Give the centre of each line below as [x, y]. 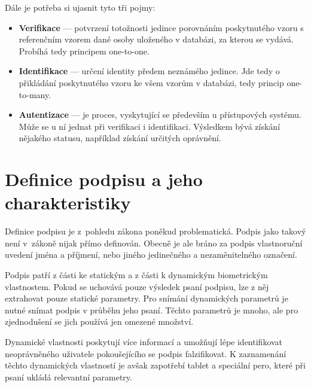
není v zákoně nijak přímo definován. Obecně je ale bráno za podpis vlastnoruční [154, 243]
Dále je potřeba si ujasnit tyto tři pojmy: [80, 7]
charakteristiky [68, 202]
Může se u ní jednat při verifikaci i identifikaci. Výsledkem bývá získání [150, 126]
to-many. [35, 94]
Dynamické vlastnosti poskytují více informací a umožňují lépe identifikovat [144, 342]
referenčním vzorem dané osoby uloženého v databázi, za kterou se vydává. [156, 39]
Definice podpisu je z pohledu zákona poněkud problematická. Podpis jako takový [155, 231]
